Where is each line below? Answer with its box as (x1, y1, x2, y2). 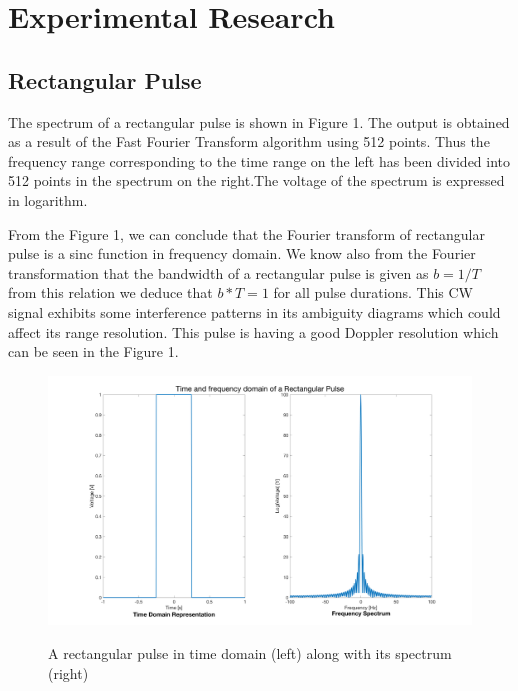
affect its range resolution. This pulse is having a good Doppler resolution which (8, 321, 499, 342)
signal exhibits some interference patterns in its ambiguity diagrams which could (8, 301, 501, 322)
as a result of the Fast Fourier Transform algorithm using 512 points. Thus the (8, 131, 490, 152)
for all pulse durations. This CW (273, 282, 473, 303)
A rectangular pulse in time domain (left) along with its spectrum (48, 642, 452, 663)
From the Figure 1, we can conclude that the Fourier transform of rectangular (8, 223, 485, 244)
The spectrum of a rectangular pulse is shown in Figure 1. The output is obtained (8, 111, 510, 132)
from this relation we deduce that (8, 282, 213, 303)
